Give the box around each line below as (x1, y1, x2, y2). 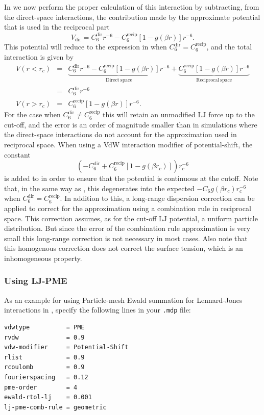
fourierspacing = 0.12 (4, 373, 88, 381)
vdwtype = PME (4, 323, 85, 331)
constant (4, 149, 31, 160)
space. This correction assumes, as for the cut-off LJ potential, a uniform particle (4, 213, 258, 223)
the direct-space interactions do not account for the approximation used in (4, 129, 237, 140)
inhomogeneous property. (4, 252, 82, 263)
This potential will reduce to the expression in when (4, 41, 167, 52)
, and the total (206, 41, 252, 52)
